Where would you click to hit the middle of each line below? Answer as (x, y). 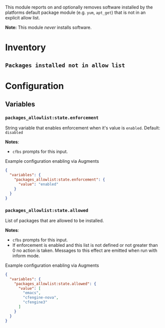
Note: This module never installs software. (48, 27)
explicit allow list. (23, 18)
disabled (14, 133)
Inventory (26, 48)
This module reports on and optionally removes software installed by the (79, 7)
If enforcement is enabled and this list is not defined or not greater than (85, 245)
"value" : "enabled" (38, 184)
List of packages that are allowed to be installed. (55, 220)
